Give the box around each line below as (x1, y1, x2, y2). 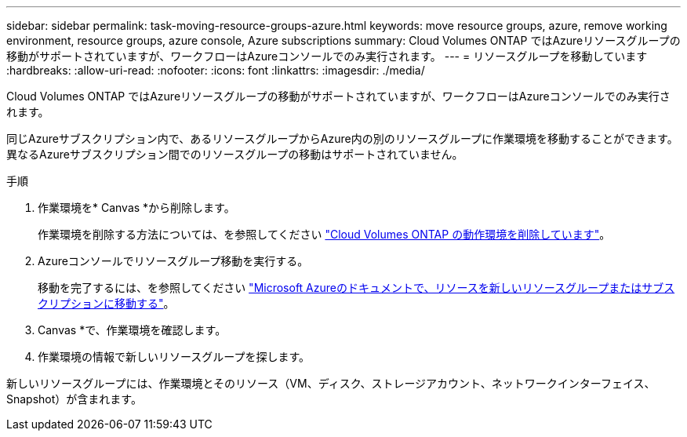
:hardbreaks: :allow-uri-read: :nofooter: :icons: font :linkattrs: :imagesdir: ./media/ (6, 64, 425, 77)
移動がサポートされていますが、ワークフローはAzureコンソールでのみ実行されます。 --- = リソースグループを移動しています (6, 49, 648, 63)
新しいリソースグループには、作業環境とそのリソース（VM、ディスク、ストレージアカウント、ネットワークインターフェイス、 (6, 377, 656, 390)
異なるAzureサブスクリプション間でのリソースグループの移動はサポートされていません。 (6, 147, 463, 161)
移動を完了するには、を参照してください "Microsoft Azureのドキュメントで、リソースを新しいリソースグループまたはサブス (38, 281, 675, 294)
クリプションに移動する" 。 (38, 297, 175, 310)
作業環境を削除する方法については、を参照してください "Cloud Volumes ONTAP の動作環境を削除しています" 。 (38, 228, 611, 241)
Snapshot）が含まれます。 (6, 392, 142, 406)
